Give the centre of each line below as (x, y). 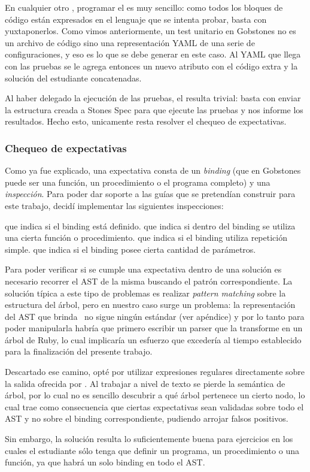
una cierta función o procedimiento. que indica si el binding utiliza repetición (146, 237)
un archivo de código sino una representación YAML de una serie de (130, 42)
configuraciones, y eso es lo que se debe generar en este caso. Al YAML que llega (153, 54)
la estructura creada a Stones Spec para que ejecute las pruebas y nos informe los (154, 109)
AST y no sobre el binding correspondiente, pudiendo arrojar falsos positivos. (147, 418)
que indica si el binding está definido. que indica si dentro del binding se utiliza (150, 226)
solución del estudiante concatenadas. (73, 78)
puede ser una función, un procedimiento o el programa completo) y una (138, 182)
